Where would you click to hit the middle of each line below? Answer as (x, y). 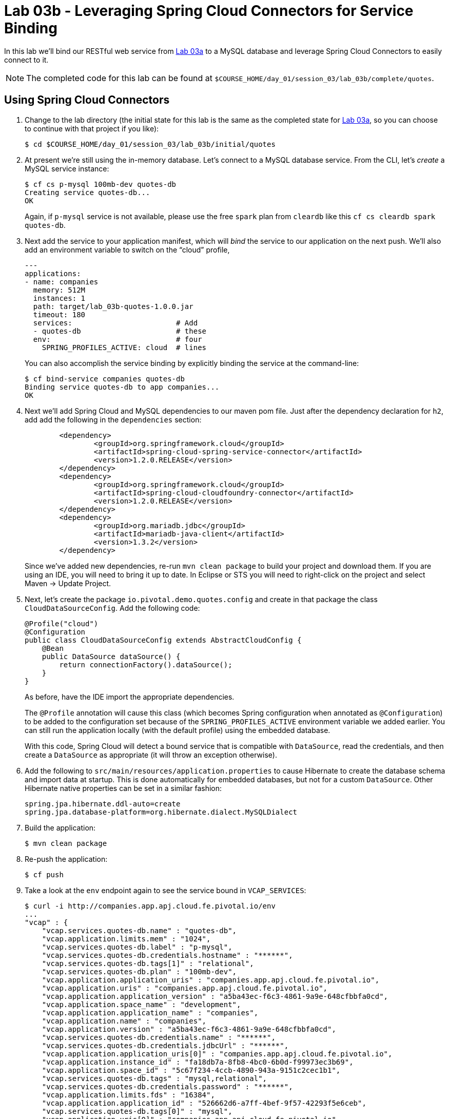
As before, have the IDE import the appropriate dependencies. (130, 697)
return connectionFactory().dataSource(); (146, 664)
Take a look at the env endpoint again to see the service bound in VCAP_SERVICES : (165, 890)
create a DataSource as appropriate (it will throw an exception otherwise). (151, 755)
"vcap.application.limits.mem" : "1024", (126, 939)
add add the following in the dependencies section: (113, 419)
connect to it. (26, 60)
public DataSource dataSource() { (111, 656)
